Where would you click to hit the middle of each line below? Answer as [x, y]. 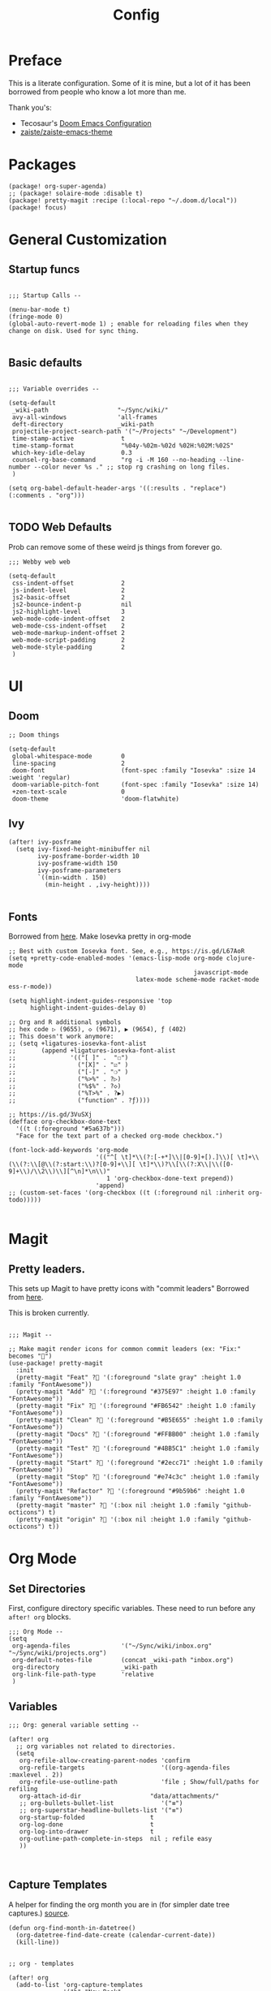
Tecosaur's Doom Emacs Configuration [86, 123]
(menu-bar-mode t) [39, 309]
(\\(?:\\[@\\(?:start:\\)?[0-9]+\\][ [72, 1164]
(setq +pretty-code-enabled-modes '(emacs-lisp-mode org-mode [116, 959]
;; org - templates [41, 1963]
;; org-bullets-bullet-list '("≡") [101, 1803]
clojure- [241, 959]
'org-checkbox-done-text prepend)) [173, 1179]
